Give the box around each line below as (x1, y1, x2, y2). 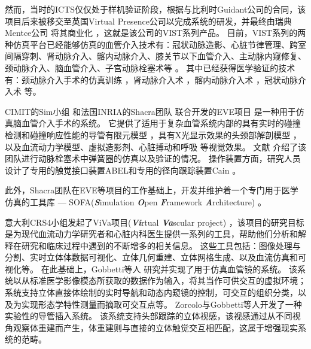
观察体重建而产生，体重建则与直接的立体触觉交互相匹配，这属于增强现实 (13, 321, 298, 333)
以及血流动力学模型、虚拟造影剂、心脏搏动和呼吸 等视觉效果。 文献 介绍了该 (5, 140, 306, 153)
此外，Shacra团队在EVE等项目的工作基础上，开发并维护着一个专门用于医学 (5, 184, 298, 196)
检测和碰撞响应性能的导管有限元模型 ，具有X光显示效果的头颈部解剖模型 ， (5, 128, 301, 141)
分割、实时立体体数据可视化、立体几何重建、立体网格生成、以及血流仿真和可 (5, 251, 306, 263)
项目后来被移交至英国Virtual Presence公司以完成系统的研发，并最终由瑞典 (5, 14, 292, 27)
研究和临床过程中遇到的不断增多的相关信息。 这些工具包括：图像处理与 (21, 239, 301, 251)
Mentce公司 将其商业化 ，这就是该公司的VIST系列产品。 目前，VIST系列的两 (5, 26, 306, 39)
